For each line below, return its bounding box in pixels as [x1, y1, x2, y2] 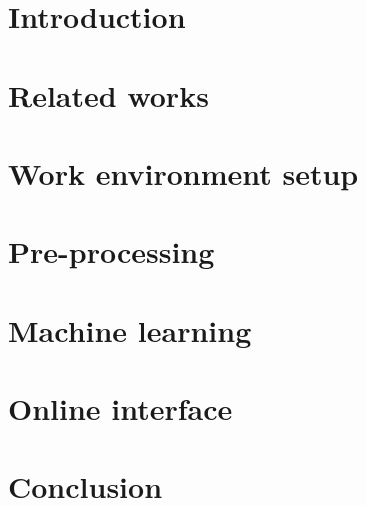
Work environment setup [8, 152, 359, 193]
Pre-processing [8, 231, 215, 272]
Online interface [8, 388, 233, 429]
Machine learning [8, 309, 252, 350]
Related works [8, 74, 209, 115]
